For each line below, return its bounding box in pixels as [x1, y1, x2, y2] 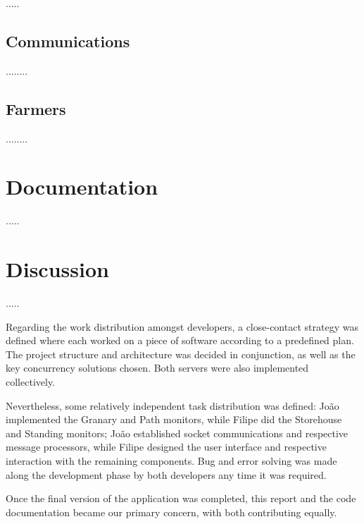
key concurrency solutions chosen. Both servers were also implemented [6, 360, 309, 375]
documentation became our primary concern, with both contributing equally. [6, 504, 337, 519]
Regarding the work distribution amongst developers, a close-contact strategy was [6, 319, 358, 334]
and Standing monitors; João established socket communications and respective [6, 425, 349, 440]
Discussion [6, 255, 109, 284]
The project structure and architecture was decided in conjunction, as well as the [6, 346, 356, 361]
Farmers [6, 97, 66, 119]
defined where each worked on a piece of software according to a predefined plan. [6, 333, 354, 348]
